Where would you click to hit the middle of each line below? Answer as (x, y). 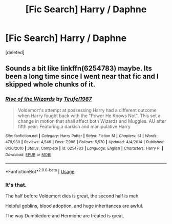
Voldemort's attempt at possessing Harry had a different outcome (87, 110)
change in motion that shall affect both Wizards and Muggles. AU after (92, 121)
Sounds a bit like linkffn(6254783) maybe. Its (79, 68)
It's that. (16, 185)
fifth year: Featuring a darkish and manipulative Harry (74, 126)
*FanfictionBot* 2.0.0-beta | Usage (40, 171)
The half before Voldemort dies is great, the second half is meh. (72, 196)
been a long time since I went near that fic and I (82, 76)
